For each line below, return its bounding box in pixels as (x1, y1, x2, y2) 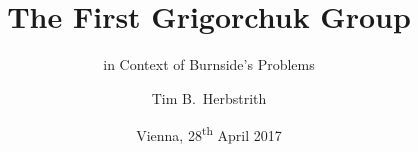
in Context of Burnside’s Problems (103, 54, 315, 75)
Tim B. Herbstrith (151, 87, 267, 108)
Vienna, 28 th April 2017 (136, 122, 282, 145)
